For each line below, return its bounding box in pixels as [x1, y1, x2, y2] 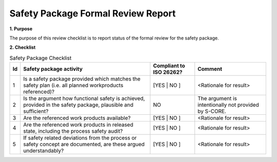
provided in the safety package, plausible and [23, 102, 133, 109]
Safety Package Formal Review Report [9, 8, 176, 19]
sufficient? [23, 108, 49, 115]
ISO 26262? [153, 69, 183, 76]
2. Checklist [9, 44, 36, 51]
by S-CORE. [197, 108, 227, 115]
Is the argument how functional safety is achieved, [23, 95, 145, 102]
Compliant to [153, 62, 186, 69]
